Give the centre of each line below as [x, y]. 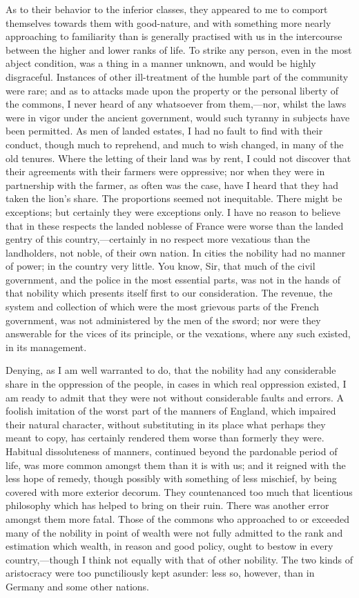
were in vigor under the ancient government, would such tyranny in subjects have [178, 117]
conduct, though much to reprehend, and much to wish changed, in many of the [175, 144]
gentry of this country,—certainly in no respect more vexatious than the [158, 239]
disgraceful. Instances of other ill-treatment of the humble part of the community [177, 76]
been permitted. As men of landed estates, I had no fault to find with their [164, 131]
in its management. [46, 347]
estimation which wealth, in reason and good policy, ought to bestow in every [169, 546]
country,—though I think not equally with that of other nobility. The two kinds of [179, 559]
